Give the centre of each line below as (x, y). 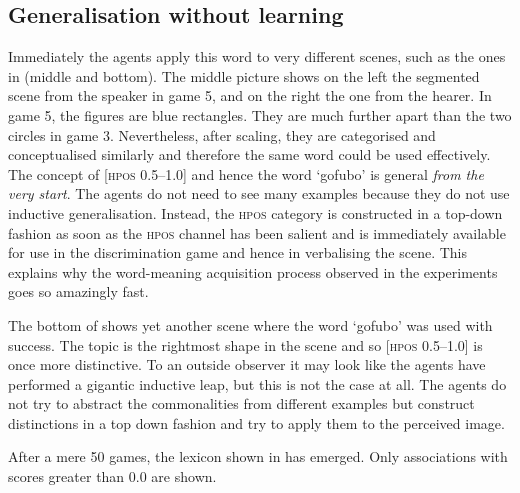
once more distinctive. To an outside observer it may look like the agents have (247, 364)
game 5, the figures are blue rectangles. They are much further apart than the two (260, 114)
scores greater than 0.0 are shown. (112, 476)
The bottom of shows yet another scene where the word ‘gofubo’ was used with (250, 324)
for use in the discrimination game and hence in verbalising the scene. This (237, 252)
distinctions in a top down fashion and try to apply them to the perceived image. (256, 422)
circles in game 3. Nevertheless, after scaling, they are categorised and (222, 134)
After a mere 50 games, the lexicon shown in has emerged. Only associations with (258, 456)
